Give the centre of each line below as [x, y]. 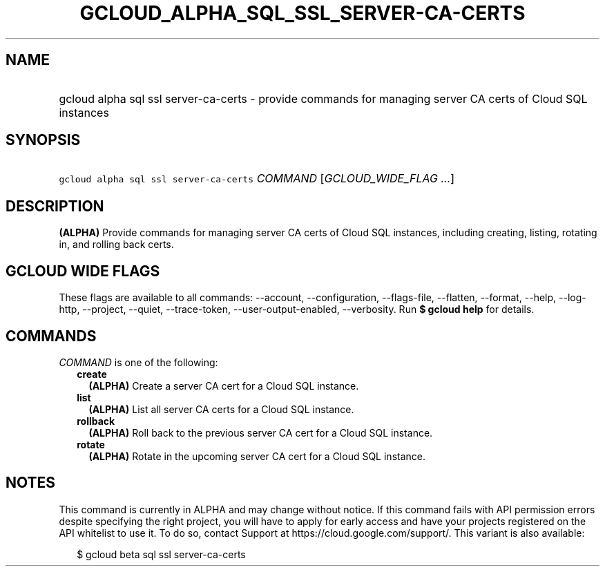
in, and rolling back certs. [116, 245]
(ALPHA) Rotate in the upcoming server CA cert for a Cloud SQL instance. [257, 456]
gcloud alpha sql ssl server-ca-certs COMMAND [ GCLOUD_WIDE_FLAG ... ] [257, 179]
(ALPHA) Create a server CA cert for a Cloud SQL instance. [224, 385]
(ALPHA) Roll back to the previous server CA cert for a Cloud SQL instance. [261, 432]
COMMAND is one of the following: [138, 362]
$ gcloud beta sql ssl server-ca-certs [161, 554]
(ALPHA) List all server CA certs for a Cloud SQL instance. [221, 409]
